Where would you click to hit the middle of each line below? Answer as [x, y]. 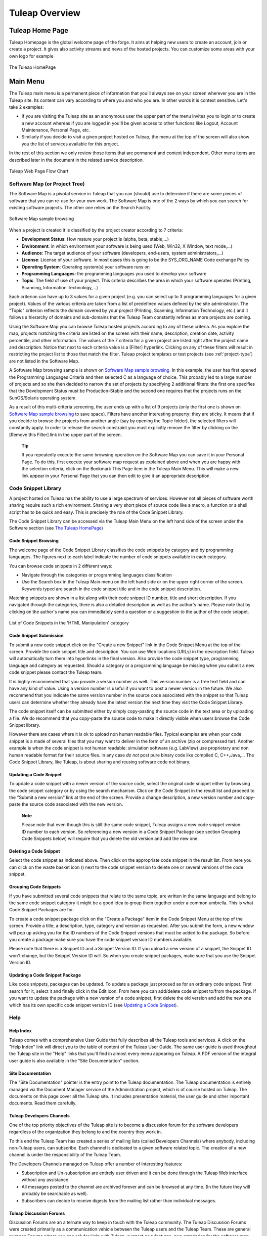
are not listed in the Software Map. [44, 361]
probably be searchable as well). [55, 1193]
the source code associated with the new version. [72, 804]
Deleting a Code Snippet [35, 851]
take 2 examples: [26, 107]
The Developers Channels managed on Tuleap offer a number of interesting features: [96, 1164]
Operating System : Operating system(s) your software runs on [86, 266]
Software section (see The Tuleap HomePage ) [56, 528]
